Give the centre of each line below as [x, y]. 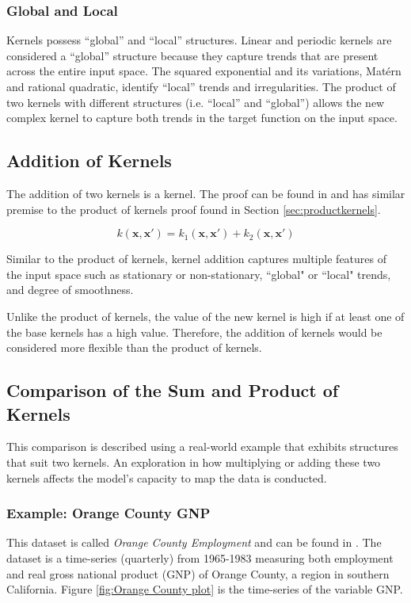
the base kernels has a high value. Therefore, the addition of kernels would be [194, 332]
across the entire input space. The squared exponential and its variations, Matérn [204, 71]
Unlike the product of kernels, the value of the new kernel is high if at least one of [205, 316]
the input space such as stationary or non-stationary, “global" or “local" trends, [199, 274]
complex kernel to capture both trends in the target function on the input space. [202, 118]
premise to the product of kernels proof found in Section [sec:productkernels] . [194, 209]
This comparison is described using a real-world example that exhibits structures [202, 447]
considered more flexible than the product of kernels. [134, 347]
